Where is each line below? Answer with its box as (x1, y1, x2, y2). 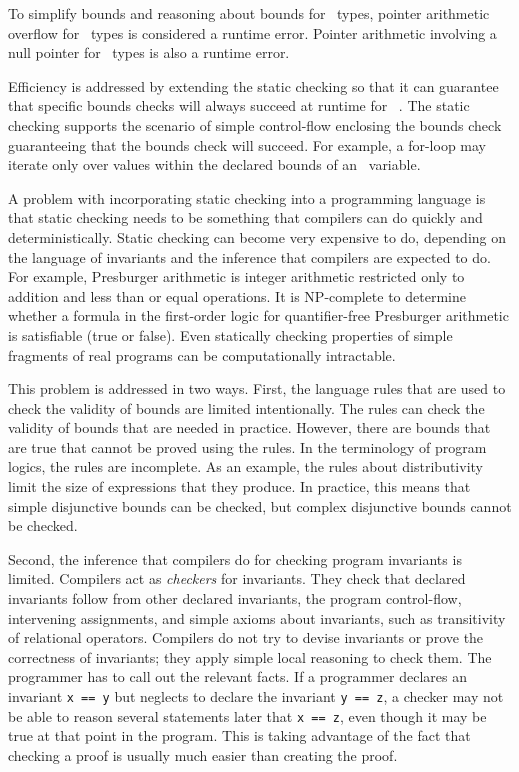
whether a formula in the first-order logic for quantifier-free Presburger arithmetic (8, 305, 509, 326)
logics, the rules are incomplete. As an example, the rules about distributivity (8, 456, 483, 477)
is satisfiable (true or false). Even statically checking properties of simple (8, 324, 453, 345)
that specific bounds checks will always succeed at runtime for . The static (8, 95, 470, 116)
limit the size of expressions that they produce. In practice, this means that (8, 476, 471, 497)
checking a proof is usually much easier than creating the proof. (8, 744, 398, 765)
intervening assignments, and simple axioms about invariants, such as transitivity (8, 607, 506, 628)
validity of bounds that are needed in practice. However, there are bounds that (8, 417, 491, 438)
